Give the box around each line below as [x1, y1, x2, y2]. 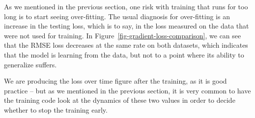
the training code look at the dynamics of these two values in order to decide [4, 95, 235, 105]
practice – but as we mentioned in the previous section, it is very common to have [4, 85, 251, 95]
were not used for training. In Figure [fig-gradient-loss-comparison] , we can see [4, 30, 241, 40]
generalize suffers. [4, 59, 57, 69]
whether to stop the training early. [4, 104, 108, 115]
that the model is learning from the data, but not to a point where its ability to [4, 49, 244, 59]
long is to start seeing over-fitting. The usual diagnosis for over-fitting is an [4, 11, 230, 21]
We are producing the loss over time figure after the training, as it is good [4, 76, 227, 86]
